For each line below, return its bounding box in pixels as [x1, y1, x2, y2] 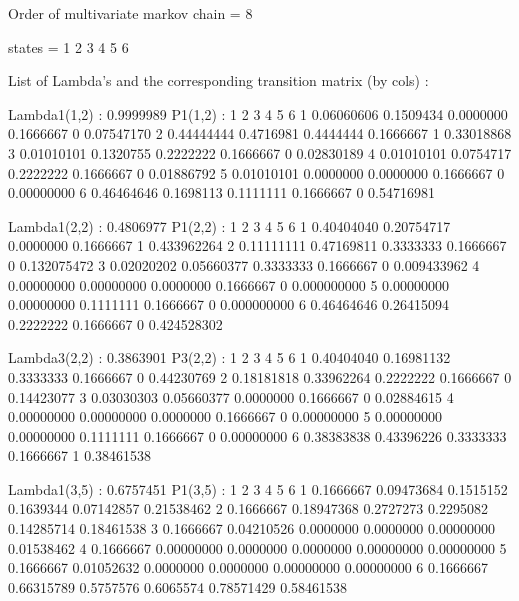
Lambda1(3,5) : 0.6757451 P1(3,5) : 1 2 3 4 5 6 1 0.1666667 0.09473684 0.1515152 [8, 478, 508, 499]
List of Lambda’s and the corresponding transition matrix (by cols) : [8, 70, 429, 91]
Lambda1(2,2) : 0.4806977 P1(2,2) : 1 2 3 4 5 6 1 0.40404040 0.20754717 [8, 215, 451, 236]
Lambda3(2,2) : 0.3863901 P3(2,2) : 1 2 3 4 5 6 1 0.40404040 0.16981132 [8, 347, 451, 368]
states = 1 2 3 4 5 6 [8, 36, 129, 57]
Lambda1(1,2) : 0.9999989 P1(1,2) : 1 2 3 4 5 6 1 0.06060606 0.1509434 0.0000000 [8, 103, 508, 124]
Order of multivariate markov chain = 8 [8, 3, 253, 23]
